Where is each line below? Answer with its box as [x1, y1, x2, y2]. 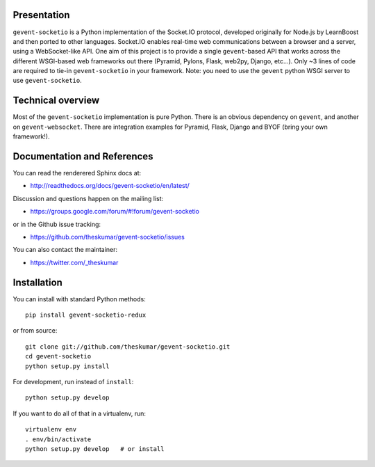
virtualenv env [25, 425, 77, 434]
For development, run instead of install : [12, 378, 134, 386]
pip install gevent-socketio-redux [25, 311, 147, 319]
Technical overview [12, 95, 100, 106]
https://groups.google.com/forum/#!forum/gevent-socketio [30, 207, 199, 216]
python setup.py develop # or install [25, 445, 165, 452]
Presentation [12, 9, 70, 21]
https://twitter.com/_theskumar [30, 258, 119, 267]
